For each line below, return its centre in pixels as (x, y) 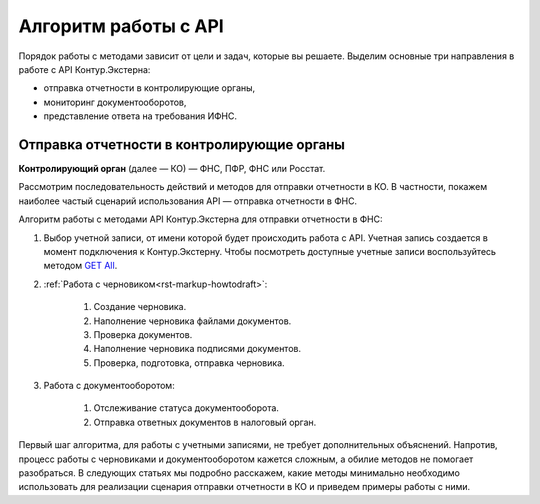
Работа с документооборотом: (109, 386)
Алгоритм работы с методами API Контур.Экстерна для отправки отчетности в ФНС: (200, 219)
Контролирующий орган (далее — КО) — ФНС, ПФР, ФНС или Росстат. (172, 169)
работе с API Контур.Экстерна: (84, 69)
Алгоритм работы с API (121, 26)
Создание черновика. (140, 307)
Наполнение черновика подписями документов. (197, 349)
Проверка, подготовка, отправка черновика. (189, 362)
